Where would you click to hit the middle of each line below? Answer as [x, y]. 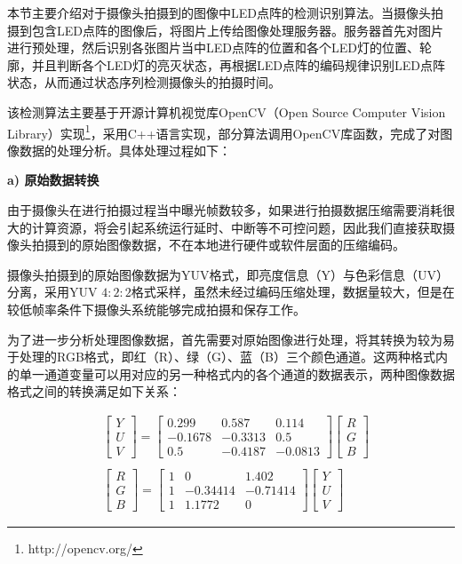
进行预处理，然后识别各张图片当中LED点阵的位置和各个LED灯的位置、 [213, 48]
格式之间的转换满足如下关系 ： [94, 391]
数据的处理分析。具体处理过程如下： [125, 150]
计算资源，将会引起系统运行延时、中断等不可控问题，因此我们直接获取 [237, 227]
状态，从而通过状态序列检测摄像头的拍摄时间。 [144, 82]
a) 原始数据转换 [53, 180]
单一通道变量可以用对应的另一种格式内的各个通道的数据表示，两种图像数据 [237, 373]
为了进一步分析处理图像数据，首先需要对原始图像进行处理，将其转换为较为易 [231, 339]
